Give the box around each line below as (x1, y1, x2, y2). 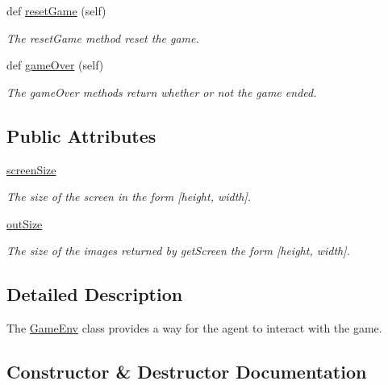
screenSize (6, 161, 56, 178)
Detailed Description (6, 282, 183, 307)
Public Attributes (6, 123, 156, 148)
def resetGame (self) (6, 2, 106, 19)
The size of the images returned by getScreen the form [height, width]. (6, 242, 350, 259)
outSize (6, 215, 43, 232)
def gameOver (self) (6, 56, 104, 73)
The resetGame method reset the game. (6, 29, 199, 46)
